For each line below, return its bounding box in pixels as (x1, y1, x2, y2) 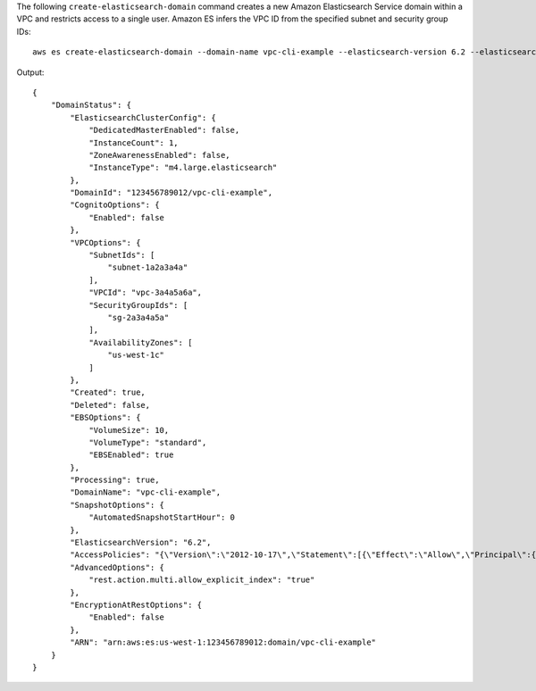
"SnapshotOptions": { (70, 500, 165, 510)
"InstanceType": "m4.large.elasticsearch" (88, 162, 278, 173)
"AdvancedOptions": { (70, 562, 165, 572)
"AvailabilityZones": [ (88, 337, 193, 347)
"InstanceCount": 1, (88, 137, 179, 147)
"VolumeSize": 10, (88, 425, 170, 435)
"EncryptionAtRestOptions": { (70, 599, 203, 610)
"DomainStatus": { (50, 100, 132, 111)
